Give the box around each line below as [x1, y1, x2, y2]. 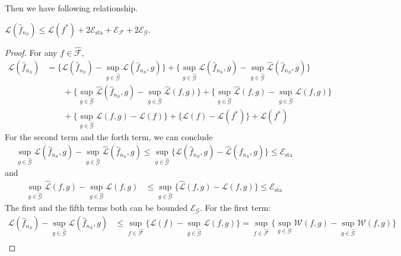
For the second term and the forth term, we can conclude [5, 130, 213, 143]
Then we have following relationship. [5, 2, 138, 14]
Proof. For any [5, 46, 58, 58]
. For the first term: [200, 201, 271, 213]
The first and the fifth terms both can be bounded [5, 201, 188, 213]
